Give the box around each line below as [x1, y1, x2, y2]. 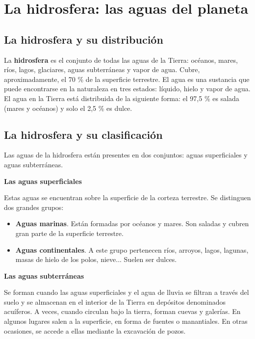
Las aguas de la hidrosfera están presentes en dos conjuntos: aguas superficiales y [4, 150, 248, 160]
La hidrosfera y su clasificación [4, 127, 163, 142]
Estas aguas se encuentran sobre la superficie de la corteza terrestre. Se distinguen [4, 192, 251, 203]
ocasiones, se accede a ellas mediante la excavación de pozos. [4, 325, 186, 336]
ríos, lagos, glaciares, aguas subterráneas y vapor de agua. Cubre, [4, 64, 200, 75]
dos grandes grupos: [4, 202, 64, 212]
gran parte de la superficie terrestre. [15, 228, 124, 238]
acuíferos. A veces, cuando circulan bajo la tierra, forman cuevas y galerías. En [4, 306, 241, 316]
